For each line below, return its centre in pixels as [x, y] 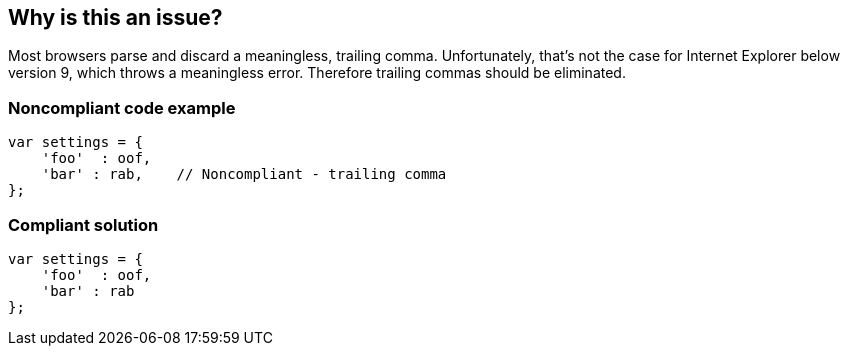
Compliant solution [83, 224]
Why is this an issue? [115, 17]
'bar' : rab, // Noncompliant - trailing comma [244, 174]
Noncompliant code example [122, 107]
